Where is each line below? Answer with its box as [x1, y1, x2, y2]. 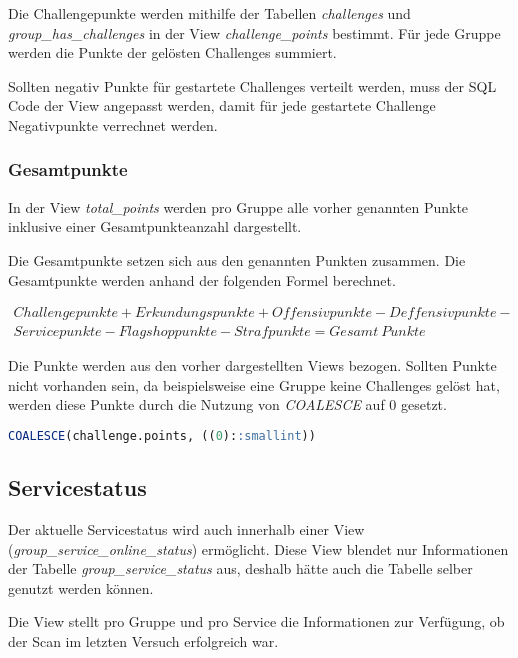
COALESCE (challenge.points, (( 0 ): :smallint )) [8, 429, 316, 443]
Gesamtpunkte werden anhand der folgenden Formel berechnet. [8, 269, 396, 290]
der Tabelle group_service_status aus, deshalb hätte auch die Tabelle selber [8, 558, 473, 579]
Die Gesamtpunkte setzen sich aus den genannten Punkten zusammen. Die [8, 249, 466, 270]
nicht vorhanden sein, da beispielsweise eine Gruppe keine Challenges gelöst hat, [8, 374, 500, 395]
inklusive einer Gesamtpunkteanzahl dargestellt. [8, 216, 302, 237]
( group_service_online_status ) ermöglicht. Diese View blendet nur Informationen [8, 538, 509, 559]
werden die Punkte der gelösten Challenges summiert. [8, 42, 337, 63]
